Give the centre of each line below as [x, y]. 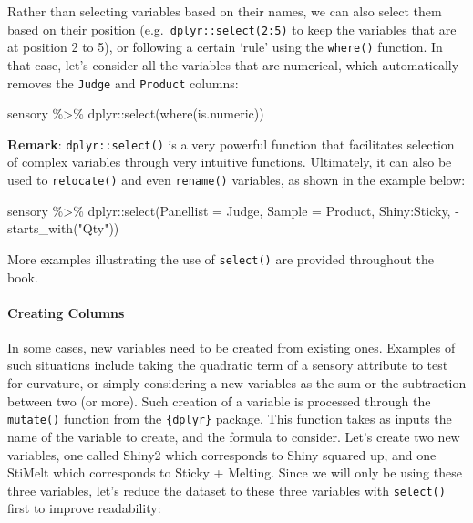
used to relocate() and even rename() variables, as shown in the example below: [236, 179]
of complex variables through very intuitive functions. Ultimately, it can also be [230, 162]
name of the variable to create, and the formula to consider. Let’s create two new [234, 436]
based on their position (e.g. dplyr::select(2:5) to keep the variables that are [232, 29]
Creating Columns [66, 312]
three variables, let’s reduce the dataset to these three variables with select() [226, 490]
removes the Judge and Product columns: [123, 82]
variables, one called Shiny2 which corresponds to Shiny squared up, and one [222, 454]
